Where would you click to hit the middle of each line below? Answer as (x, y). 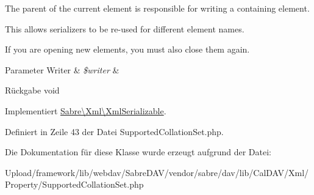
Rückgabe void (32, 90)
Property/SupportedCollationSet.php (74, 184)
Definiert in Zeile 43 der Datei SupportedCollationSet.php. (114, 131)
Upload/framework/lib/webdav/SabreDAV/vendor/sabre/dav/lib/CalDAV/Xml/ (157, 172)
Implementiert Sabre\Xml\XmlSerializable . (86, 110)
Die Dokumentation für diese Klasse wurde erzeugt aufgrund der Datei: (138, 152)
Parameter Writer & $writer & (62, 69)
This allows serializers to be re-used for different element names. (125, 28)
